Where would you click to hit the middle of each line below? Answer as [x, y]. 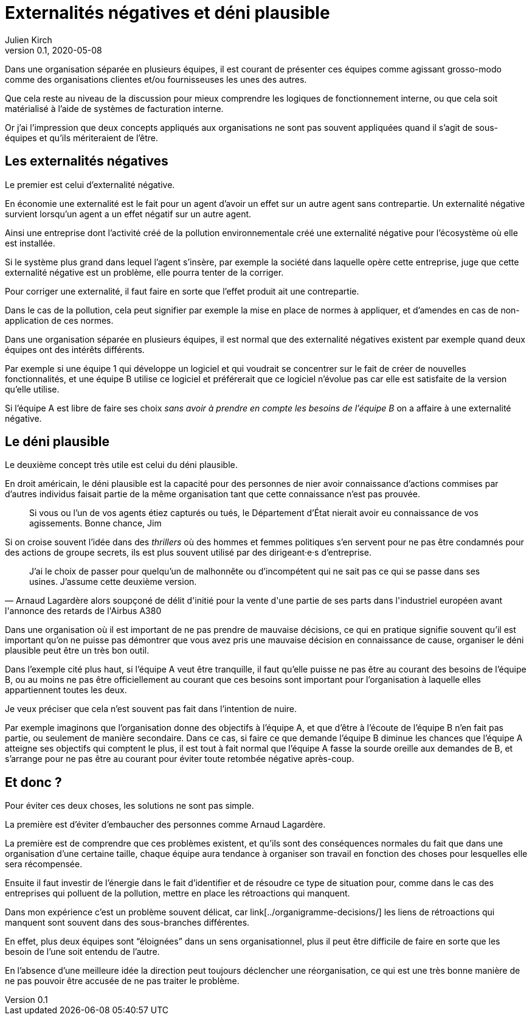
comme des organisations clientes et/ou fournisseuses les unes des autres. [156, 79]
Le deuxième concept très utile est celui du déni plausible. [121, 465]
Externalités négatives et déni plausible [168, 13]
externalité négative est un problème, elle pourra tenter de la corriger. [144, 272]
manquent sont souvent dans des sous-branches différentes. [127, 923]
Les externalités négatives [87, 161]
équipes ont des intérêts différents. [75, 349]
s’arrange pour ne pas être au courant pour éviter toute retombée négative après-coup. [180, 759]
